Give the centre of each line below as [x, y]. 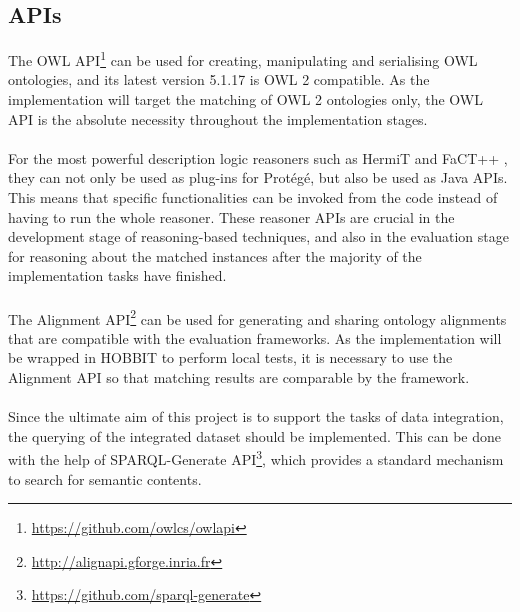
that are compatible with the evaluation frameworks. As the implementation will [255, 337]
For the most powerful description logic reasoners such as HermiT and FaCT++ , [258, 157]
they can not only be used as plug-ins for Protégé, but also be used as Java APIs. [258, 177]
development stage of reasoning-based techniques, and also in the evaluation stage [258, 236]
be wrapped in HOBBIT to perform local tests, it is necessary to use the [230, 357]
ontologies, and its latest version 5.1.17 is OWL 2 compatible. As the [219, 79]
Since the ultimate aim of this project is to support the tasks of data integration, [256, 416]
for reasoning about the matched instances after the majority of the [215, 255]
